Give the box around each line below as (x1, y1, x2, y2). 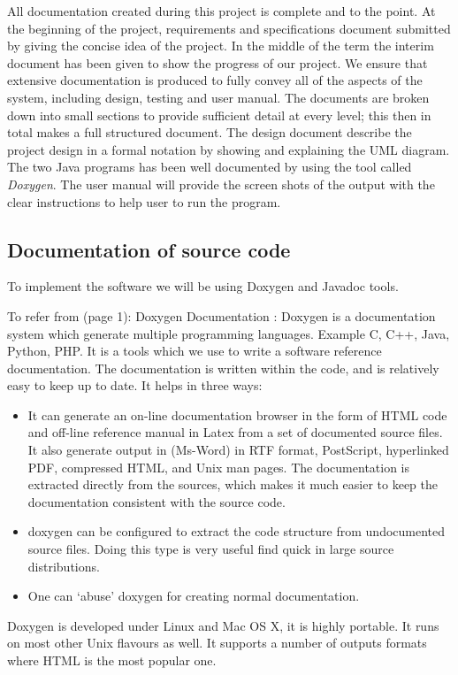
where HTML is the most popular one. (7, 651, 217, 670)
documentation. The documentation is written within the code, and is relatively (7, 358, 439, 377)
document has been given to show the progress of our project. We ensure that (7, 53, 428, 72)
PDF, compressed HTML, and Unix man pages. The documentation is (27, 457, 410, 476)
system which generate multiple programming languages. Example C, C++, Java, (7, 324, 450, 342)
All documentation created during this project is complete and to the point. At (7, 2, 436, 19)
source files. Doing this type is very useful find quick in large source (27, 540, 394, 558)
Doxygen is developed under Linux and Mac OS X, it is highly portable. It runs (7, 616, 439, 634)
